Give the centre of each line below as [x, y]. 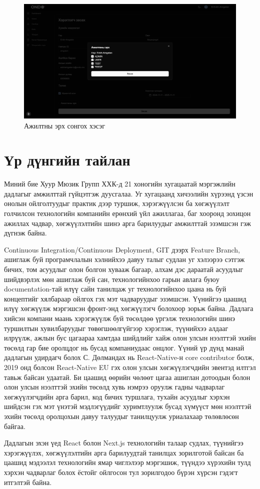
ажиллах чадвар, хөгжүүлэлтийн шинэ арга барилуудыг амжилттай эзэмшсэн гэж [127, 223]
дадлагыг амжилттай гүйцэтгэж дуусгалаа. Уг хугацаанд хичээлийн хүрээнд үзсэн [129, 193]
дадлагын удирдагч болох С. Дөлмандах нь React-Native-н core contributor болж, [129, 357]
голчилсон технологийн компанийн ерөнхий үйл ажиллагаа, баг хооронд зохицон [127, 213]
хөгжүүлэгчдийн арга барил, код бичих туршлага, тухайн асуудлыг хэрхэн [117, 396]
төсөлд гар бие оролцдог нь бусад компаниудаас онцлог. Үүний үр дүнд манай [124, 347]
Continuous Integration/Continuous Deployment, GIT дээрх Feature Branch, [122, 249]
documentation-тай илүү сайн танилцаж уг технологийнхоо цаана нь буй [115, 289]
